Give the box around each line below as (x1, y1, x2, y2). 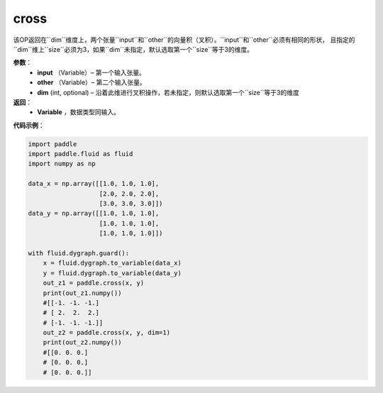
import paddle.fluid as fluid (28, 150, 133, 158)
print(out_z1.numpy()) (43, 289, 122, 297)
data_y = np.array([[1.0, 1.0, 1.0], (28, 209, 160, 218)
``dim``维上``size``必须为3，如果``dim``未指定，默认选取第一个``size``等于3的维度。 (13, 45, 253, 53)
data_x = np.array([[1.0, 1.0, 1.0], (28, 179, 160, 188)
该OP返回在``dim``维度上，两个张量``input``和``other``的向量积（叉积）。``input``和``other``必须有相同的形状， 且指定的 (13, 35, 355, 44)
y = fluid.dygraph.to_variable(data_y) (43, 269, 182, 277)
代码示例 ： (13, 121, 45, 129)
